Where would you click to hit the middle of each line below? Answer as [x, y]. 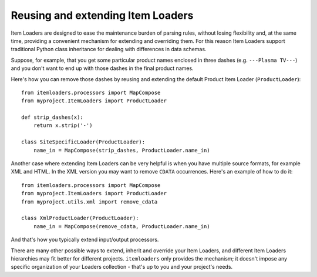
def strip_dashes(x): [52, 117]
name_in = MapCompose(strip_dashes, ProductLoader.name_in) [122, 150]
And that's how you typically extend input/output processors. [85, 240]
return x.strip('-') [63, 126]
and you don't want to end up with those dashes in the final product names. [102, 68]
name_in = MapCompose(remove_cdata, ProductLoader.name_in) [122, 226]
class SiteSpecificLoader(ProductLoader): [83, 142]
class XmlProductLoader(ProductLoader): [80, 218]
